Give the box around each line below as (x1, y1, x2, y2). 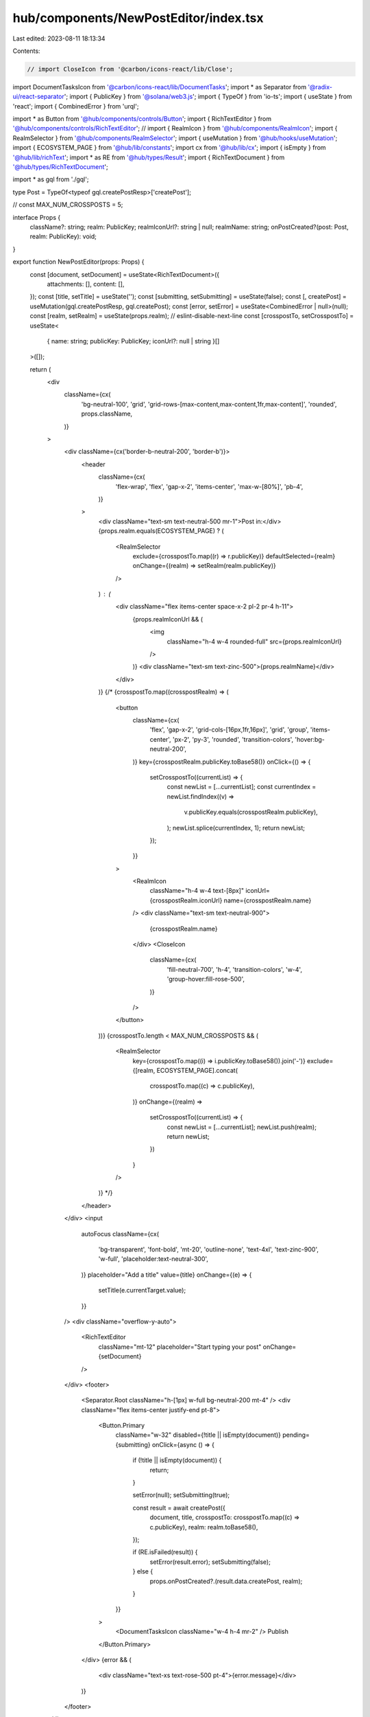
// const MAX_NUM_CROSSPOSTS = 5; (12, 201, 123, 209)
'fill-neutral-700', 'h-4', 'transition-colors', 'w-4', (166, 965, 303, 973)
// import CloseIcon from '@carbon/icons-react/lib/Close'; (27, 65, 234, 73)
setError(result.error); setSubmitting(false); (149, 1558, 271, 1566)
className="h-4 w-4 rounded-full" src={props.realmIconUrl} (166, 637, 342, 646)
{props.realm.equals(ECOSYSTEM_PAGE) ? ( (98, 527, 224, 535)
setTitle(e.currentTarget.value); (98, 1286, 186, 1295)
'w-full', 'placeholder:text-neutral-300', (98, 1255, 209, 1263)
